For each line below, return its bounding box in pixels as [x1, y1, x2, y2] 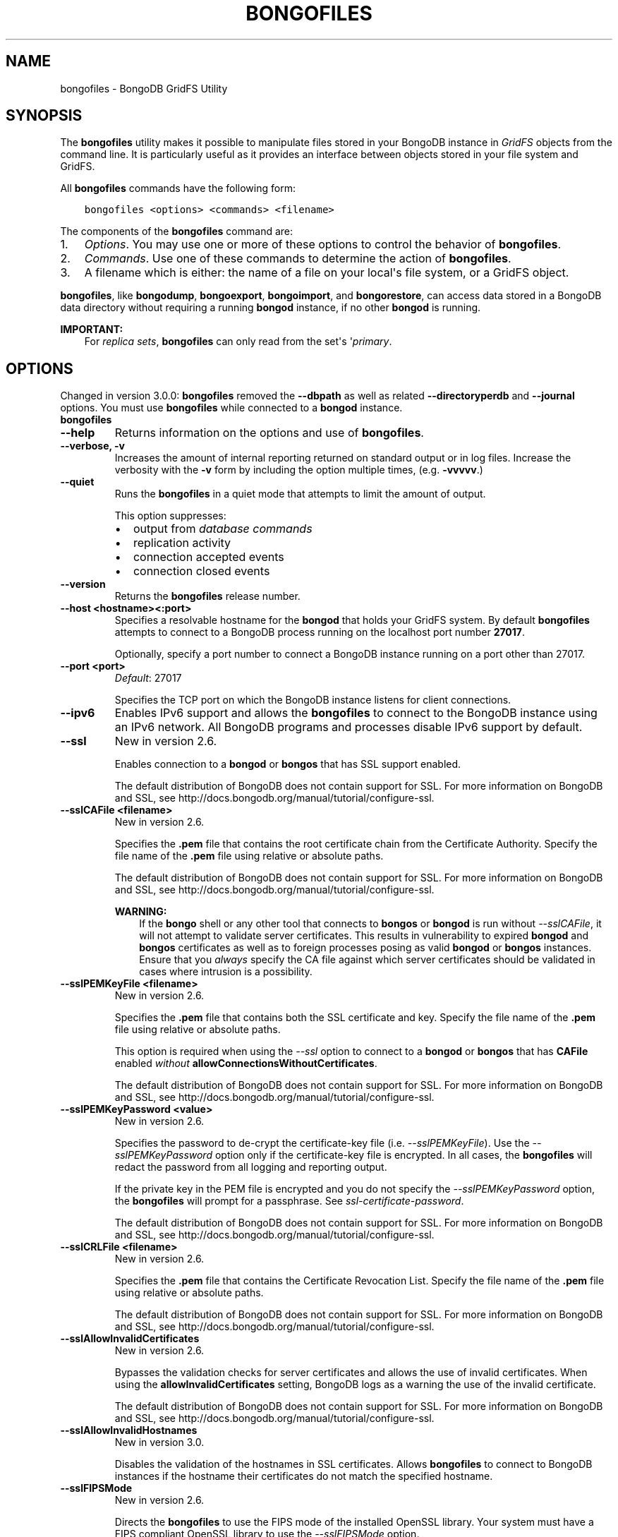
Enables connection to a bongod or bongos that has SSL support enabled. [114, 758, 461, 771]
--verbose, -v [60, 440, 125, 452]
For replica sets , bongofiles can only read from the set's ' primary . [84, 335, 392, 348]
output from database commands [133, 522, 313, 536]
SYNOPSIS [6, 107, 83, 125]
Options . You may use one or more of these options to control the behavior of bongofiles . [84, 237, 561, 252]
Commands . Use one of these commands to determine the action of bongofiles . [84, 251, 511, 266]
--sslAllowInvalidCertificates [60, 1332, 200, 1345]
